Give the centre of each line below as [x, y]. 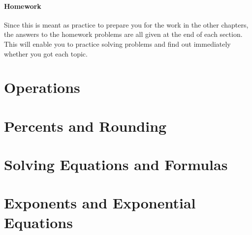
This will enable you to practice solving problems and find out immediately [117, 44]
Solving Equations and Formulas [116, 164]
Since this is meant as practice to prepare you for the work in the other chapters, [126, 24]
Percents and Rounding [85, 126]
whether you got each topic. [46, 53]
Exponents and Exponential [100, 203]
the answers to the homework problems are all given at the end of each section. [123, 34]
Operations [42, 87]
